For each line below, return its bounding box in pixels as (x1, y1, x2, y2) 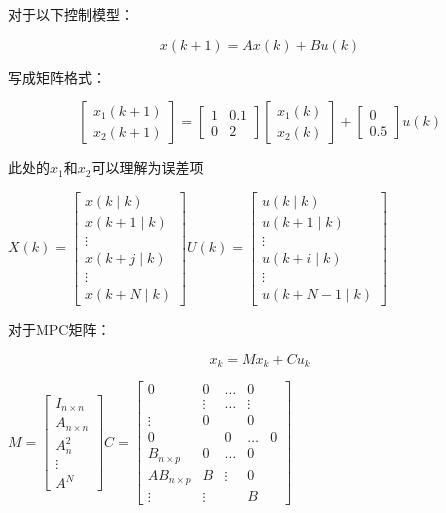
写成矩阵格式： (8, 66, 106, 87)
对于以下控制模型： (8, 4, 134, 24)
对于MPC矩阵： (8, 318, 111, 339)
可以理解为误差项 (91, 157, 204, 178)
